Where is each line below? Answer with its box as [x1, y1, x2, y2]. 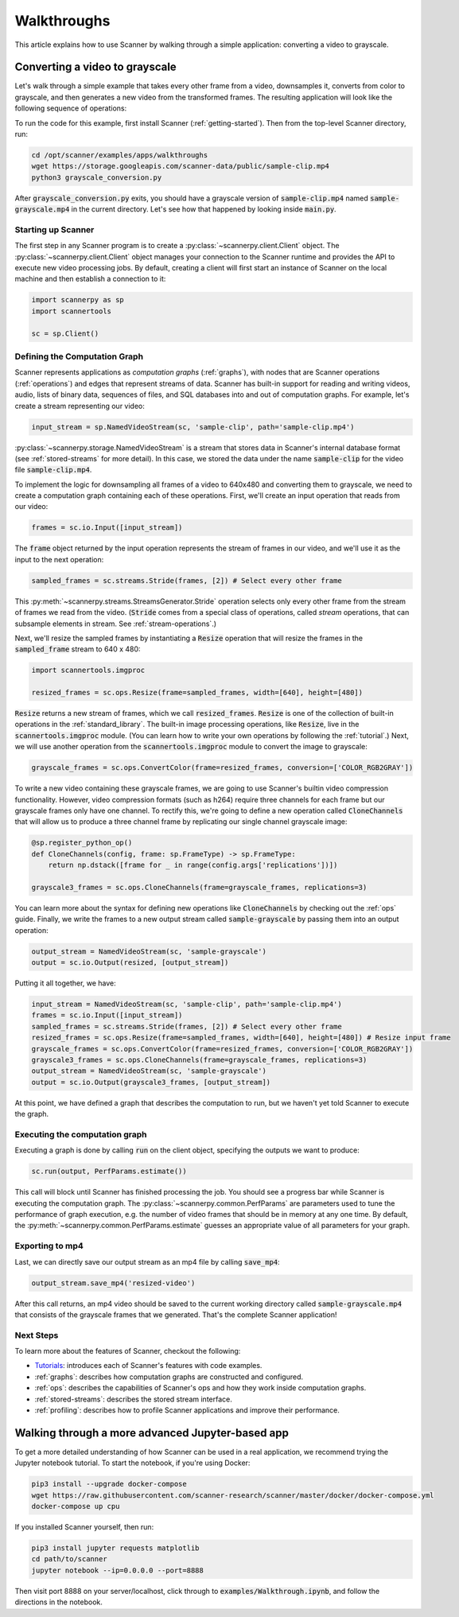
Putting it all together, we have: [14, 978, 117, 988]
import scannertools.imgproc [31, 666, 146, 675]
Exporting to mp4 [14, 1241, 84, 1252]
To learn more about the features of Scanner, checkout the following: [14, 1347, 241, 1356]
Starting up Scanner [14, 224, 95, 235]
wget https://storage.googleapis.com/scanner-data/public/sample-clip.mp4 [31, 161, 330, 171]
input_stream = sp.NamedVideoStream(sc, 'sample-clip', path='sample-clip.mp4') [31, 422, 355, 431]
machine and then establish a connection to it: [14, 274, 166, 284]
